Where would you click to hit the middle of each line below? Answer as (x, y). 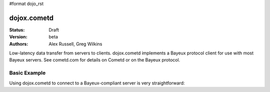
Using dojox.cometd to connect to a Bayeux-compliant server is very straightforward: (97, 83)
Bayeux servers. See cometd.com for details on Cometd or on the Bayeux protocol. (95, 60)
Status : (17, 29)
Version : (18, 37)
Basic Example (27, 73)
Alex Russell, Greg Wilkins (75, 44)
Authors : (19, 44)
